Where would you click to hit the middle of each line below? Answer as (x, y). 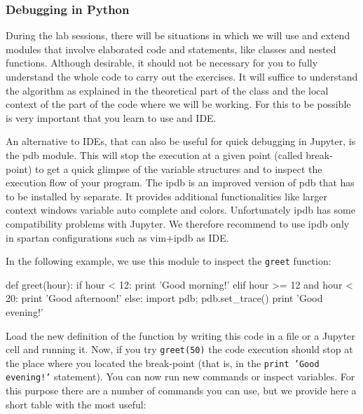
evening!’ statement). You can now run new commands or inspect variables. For (180, 377)
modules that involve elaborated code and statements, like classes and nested (171, 49)
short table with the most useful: (76, 404)
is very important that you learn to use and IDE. (111, 117)
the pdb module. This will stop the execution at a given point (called (154, 154)
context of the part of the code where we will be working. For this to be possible (178, 104)
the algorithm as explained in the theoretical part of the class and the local (167, 90)
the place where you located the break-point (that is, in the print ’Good (163, 363)
